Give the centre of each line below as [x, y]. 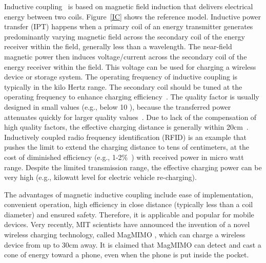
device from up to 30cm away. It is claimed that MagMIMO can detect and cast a [133, 244]
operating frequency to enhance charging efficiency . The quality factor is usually [132, 97]
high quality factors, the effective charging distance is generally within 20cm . [126, 127]
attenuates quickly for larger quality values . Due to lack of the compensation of [130, 117]
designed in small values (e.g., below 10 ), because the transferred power [118, 106]
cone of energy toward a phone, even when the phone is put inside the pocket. [127, 255]
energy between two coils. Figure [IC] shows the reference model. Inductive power [133, 16]
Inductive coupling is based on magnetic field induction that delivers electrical [129, 6]
